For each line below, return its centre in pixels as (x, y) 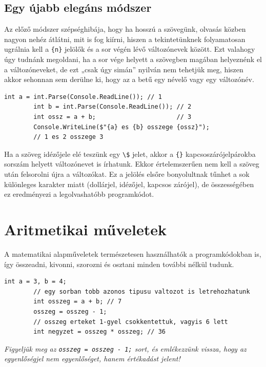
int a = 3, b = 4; (35, 282)
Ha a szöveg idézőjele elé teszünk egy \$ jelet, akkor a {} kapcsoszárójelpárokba (130, 154)
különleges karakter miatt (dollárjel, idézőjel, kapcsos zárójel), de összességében (129, 184)
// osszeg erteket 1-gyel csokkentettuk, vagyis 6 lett (131, 322)
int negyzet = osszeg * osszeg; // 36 (99, 332)
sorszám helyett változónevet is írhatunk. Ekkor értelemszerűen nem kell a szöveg (132, 164)
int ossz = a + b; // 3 (112, 117)
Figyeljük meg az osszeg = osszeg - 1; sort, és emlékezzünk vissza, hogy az (125, 348)
